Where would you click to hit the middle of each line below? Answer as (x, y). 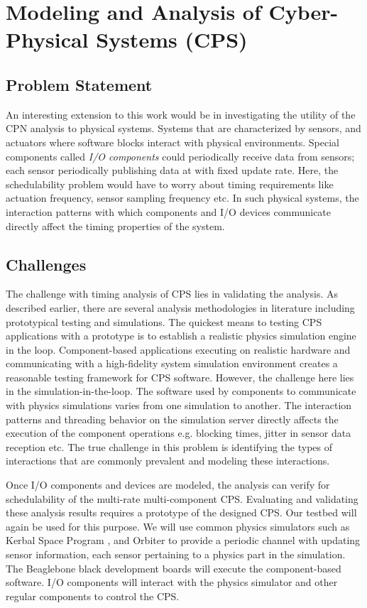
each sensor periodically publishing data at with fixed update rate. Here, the (172, 170)
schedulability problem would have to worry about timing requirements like (170, 184)
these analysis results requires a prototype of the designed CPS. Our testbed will (181, 512)
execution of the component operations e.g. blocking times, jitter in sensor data (179, 433)
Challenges (46, 264)
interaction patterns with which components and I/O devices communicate (169, 211)
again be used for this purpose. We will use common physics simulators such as (178, 526)
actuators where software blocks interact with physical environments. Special (172, 142)
